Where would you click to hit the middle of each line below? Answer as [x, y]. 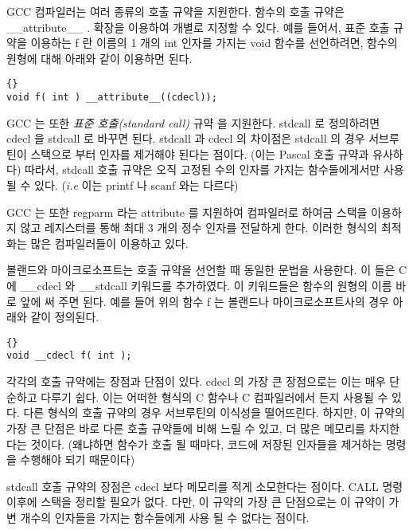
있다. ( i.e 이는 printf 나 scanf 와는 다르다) [136, 185]
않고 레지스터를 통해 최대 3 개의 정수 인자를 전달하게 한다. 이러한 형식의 [199, 228]
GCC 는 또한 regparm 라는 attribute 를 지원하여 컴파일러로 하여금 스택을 [187, 212]
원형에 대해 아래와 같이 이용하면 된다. [99, 58]
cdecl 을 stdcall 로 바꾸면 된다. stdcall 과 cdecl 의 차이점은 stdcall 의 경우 [186, 138]
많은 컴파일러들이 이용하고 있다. [109, 243]
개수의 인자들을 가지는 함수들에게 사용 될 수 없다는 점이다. [165, 517]
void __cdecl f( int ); [69, 356]
